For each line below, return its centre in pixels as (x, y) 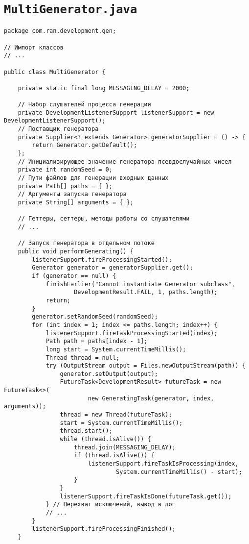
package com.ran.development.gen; (60, 31)
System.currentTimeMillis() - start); (179, 472)
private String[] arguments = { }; (76, 203)
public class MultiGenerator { (55, 72)
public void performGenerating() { (76, 251)
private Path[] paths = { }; (65, 186)
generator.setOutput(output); (109, 374)
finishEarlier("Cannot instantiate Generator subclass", (140, 284)
